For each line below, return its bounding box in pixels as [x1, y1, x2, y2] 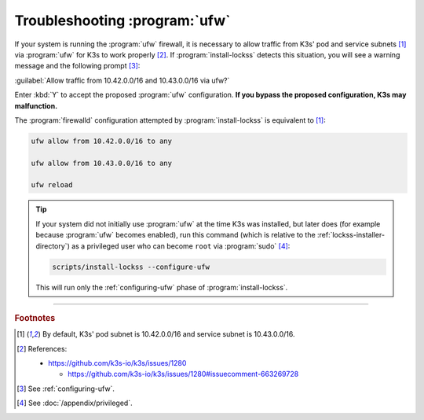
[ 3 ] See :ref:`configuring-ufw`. [16, 384, 115, 393]
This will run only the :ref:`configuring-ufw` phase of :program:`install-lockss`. [35, 282, 288, 292]
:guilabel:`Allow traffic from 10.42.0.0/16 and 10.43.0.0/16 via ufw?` [14, 76, 230, 85]
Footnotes [14, 312, 56, 323]
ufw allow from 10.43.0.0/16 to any [31, 158, 173, 168]
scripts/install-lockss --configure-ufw [52, 262, 210, 271]
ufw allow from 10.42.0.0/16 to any [31, 136, 173, 146]
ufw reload [31, 181, 73, 190]
